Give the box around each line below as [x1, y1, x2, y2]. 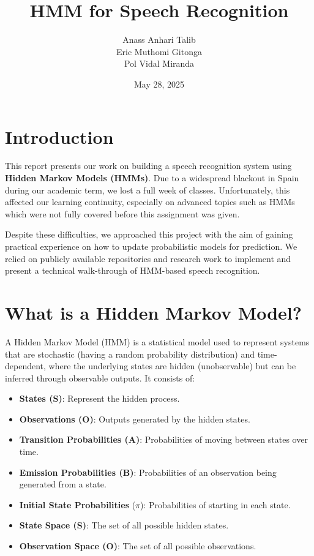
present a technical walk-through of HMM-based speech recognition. [5, 264, 260, 277]
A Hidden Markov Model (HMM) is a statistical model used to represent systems [5, 335, 310, 348]
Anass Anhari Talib [122, 33, 196, 46]
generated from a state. [19, 478, 107, 490]
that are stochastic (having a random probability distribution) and [5, 347, 255, 360]
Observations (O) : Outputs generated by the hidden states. [19, 412, 250, 425]
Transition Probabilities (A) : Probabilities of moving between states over [19, 433, 308, 446]
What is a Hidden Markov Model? [5, 299, 302, 325]
